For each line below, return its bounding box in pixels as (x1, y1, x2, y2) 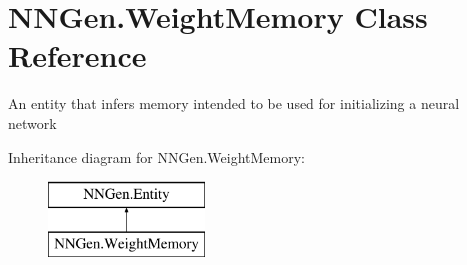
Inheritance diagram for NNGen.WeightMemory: (8, 146, 306, 167)
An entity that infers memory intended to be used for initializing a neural (8, 93, 460, 114)
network (8, 112, 57, 133)
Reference (8, 35, 147, 76)
